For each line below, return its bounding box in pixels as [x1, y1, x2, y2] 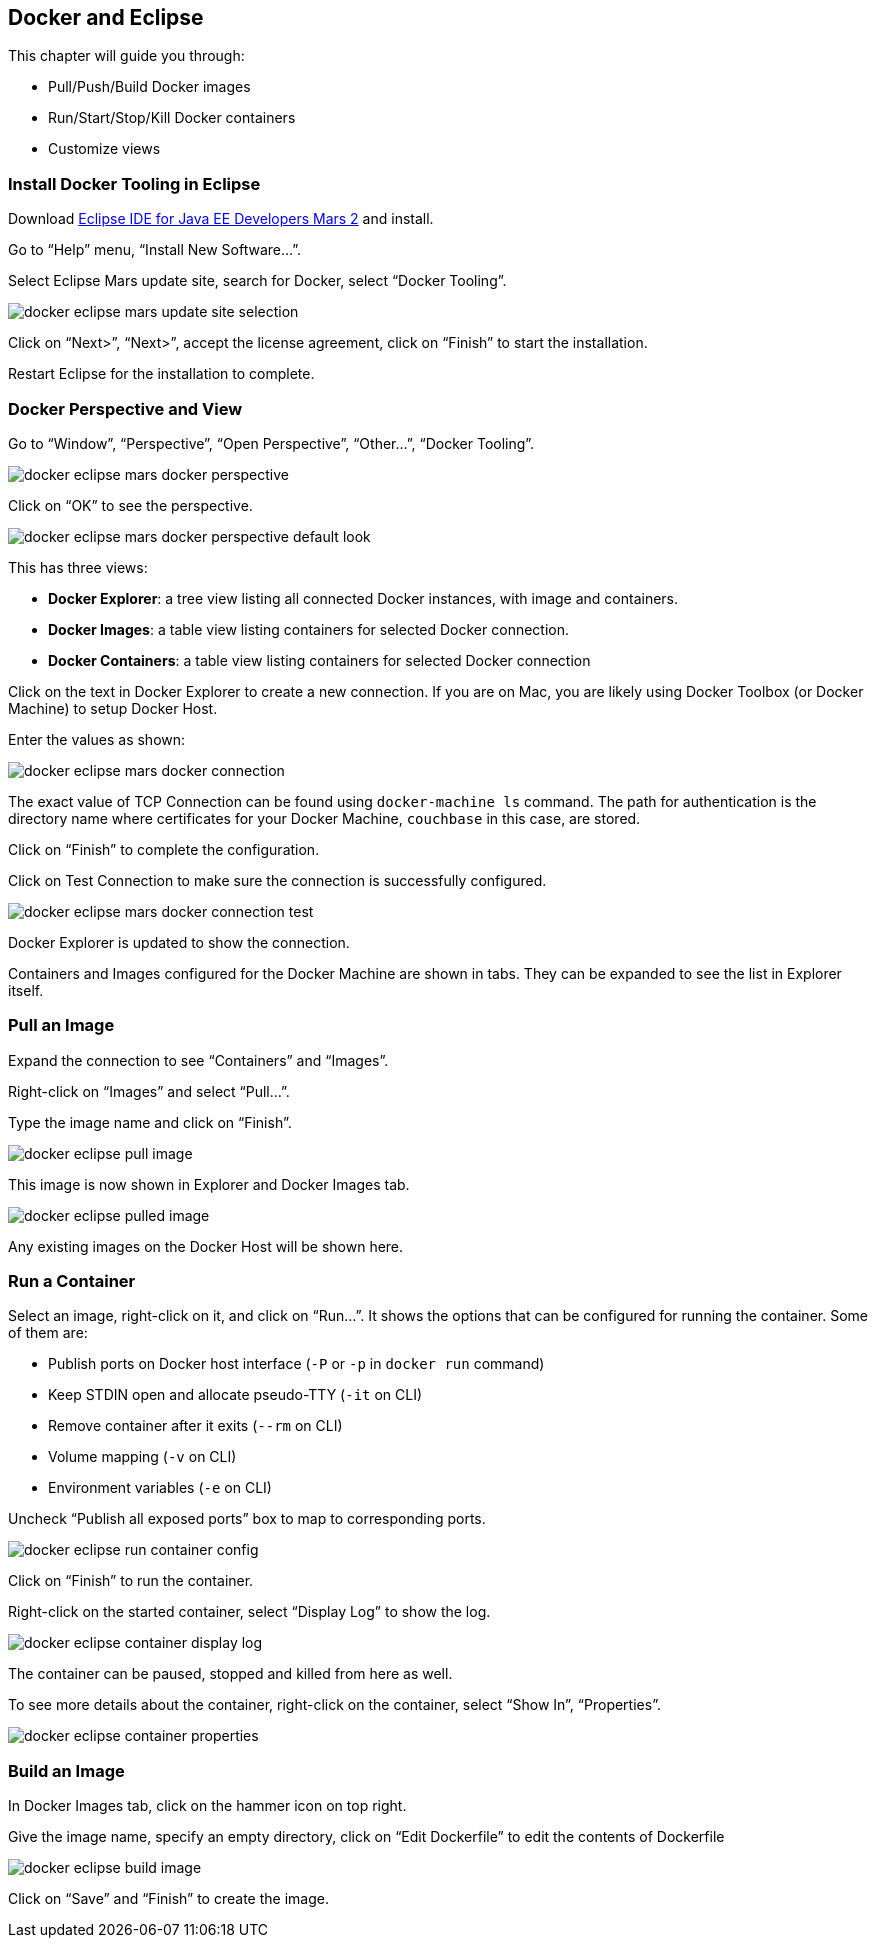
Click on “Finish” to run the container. [8, 1572, 254, 1590]
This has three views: [8, 558, 148, 576]
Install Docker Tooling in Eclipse [8, 173, 261, 194]
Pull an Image [8, 1015, 115, 1036]
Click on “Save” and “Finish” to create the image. [8, 1890, 329, 1908]
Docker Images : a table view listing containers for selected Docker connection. [48, 620, 569, 638]
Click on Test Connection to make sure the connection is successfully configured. [8, 871, 547, 889]
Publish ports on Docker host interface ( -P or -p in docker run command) [48, 1355, 545, 1373]
